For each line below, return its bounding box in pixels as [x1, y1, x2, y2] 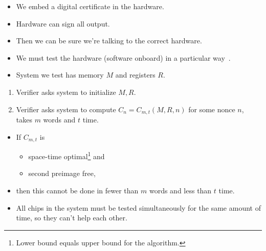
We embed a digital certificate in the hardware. [16, 1, 164, 11]
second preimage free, [28, 168, 96, 179]
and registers [115, 69, 156, 80]
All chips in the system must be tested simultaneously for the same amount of [16, 202, 261, 213]
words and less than [149, 185, 212, 195]
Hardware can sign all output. [16, 18, 110, 29]
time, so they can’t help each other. [16, 212, 127, 223]
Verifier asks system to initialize [16, 86, 116, 97]
